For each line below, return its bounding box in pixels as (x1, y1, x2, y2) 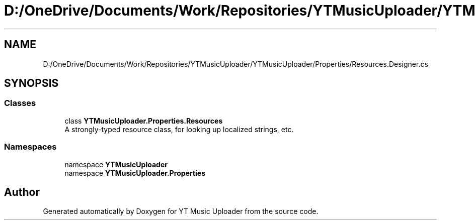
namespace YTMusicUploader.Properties (64, 168, 205, 177)
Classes (4, 98, 36, 108)
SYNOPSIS (4, 77, 59, 90)
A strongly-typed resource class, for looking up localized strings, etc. (64, 125, 294, 134)
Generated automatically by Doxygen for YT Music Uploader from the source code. (43, 207, 319, 216)
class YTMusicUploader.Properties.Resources (64, 116, 223, 125)
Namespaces (4, 142, 57, 152)
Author (4, 185, 40, 198)
